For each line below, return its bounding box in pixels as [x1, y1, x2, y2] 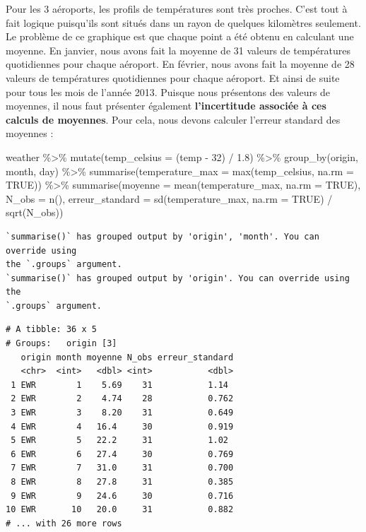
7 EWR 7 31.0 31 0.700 [11, 463, 234, 473]
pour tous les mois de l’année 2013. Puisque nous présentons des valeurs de [6, 84, 331, 99]
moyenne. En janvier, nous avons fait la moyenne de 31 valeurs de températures [6, 42, 350, 57]
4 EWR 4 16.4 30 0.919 [11, 421, 234, 432]
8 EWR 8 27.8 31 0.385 [11, 477, 234, 487]
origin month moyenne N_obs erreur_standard [20, 352, 234, 362]
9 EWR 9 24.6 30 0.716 [11, 490, 234, 501]
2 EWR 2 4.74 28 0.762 [11, 394, 234, 404]
